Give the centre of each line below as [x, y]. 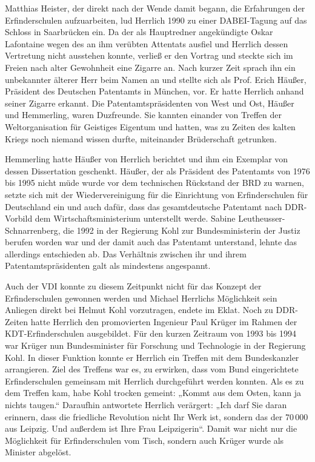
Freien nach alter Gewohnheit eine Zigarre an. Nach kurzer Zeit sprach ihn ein [150, 67]
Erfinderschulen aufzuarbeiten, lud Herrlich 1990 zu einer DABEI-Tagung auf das [156, 20]
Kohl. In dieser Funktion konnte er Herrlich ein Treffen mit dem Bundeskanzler [152, 357]
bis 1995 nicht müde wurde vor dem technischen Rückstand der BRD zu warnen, [154, 183]
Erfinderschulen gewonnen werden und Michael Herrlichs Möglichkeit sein [141, 298]
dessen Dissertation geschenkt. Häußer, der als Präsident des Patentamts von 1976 [157, 170]
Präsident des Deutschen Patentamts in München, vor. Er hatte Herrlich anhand [154, 91]
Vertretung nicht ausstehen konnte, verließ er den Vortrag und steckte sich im [149, 55]
